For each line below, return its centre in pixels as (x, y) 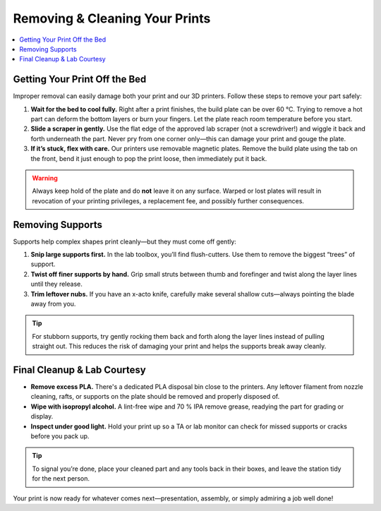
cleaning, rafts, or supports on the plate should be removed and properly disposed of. (155, 397)
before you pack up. (60, 436)
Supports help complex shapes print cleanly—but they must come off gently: (125, 241)
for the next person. (61, 479)
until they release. (56, 284)
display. (42, 416)
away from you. (53, 304)
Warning (45, 178)
